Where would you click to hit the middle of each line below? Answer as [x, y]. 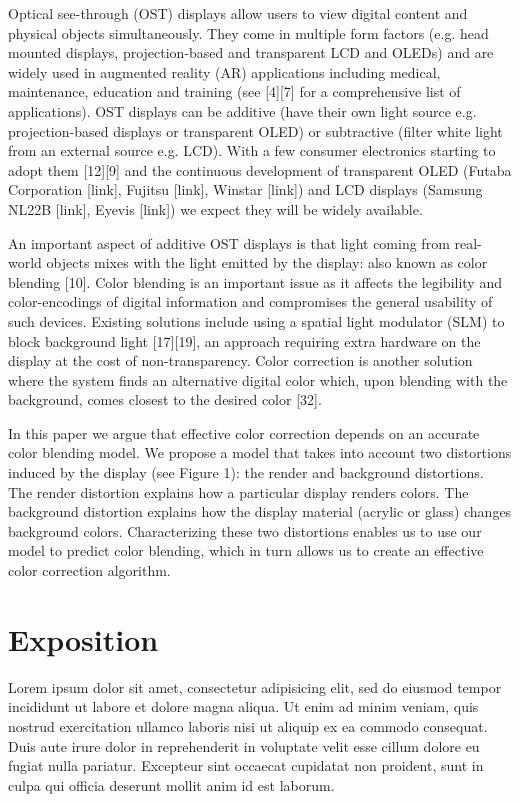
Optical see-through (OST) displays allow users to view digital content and [238, 13]
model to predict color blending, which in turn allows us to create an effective [246, 550]
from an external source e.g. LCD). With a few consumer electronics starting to [252, 150]
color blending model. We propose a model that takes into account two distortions [260, 452]
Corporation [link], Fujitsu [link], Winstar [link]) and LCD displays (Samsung [245, 189]
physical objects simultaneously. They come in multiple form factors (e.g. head [248, 32]
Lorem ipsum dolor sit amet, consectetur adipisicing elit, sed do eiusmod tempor [255, 686]
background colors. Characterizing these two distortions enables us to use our [245, 530]
